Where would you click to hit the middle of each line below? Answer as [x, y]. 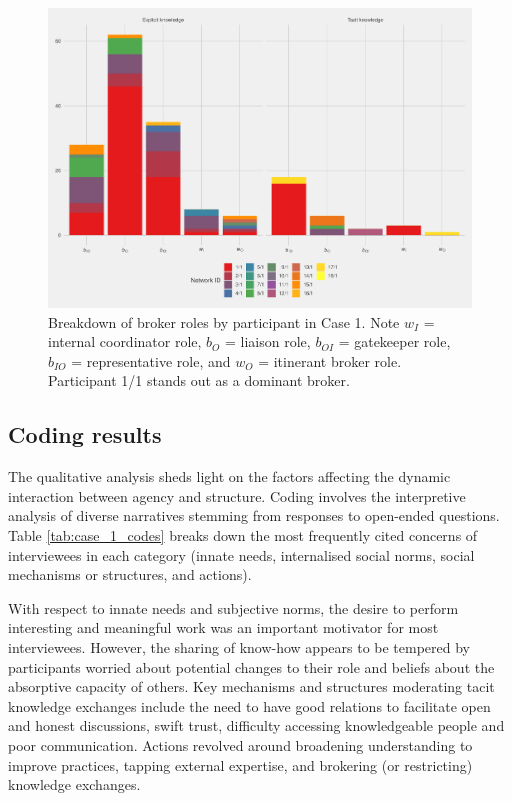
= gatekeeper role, [394, 341]
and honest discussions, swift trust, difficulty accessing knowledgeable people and [256, 725]
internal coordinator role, [125, 341]
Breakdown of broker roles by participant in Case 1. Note [224, 321]
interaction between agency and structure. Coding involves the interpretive [237, 495]
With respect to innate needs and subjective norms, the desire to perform [233, 607]
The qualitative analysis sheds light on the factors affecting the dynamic [229, 476]
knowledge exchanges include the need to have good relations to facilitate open [249, 705]
